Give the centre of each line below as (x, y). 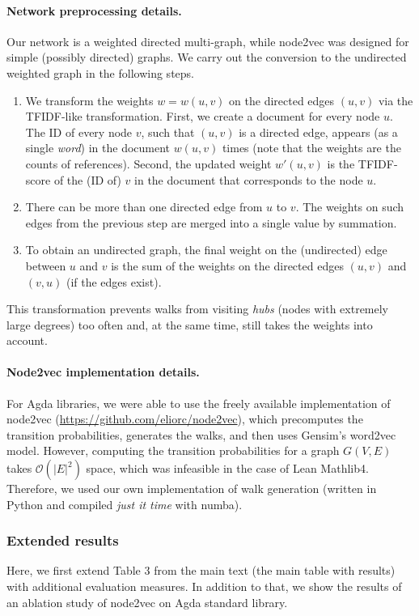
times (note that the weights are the (311, 148)
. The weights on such (350, 207)
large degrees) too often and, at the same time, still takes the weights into (190, 324)
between (46, 265)
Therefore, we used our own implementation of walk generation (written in (192, 489)
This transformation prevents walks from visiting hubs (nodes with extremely (198, 309)
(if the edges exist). (114, 281)
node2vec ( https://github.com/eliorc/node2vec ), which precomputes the (185, 419)
